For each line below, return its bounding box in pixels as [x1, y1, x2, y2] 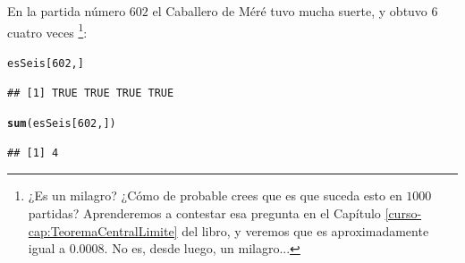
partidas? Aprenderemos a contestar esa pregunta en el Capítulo [28, 203, 381, 222]
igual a [28, 239, 66, 258]
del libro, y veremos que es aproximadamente [182, 221, 429, 240]
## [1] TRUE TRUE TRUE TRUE [7, 86, 174, 99]
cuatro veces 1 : [7, 20, 88, 41]
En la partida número [7, 2, 126, 20]
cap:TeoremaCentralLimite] [28, 221, 178, 240]
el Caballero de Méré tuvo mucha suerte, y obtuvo [152, 2, 427, 20]
